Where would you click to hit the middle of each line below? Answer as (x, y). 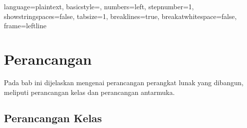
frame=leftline (25, 26)
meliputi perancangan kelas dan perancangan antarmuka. (89, 92)
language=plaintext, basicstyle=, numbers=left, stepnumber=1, (99, 6)
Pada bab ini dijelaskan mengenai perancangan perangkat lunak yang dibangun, (124, 82)
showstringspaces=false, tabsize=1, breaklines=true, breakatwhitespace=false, (120, 16)
